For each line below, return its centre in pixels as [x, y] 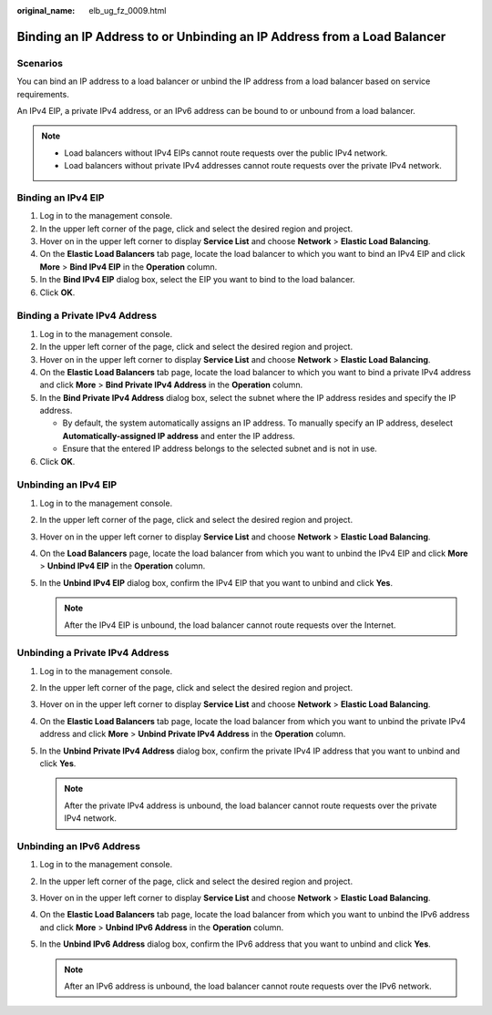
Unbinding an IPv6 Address [79, 846]
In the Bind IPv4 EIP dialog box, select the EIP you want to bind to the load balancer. [197, 280]
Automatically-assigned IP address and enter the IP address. [179, 436]
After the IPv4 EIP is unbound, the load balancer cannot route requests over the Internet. [230, 625]
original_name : [46, 10]
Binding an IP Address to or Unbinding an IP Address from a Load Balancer [231, 36]
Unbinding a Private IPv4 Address [93, 653]
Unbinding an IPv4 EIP [67, 485]
